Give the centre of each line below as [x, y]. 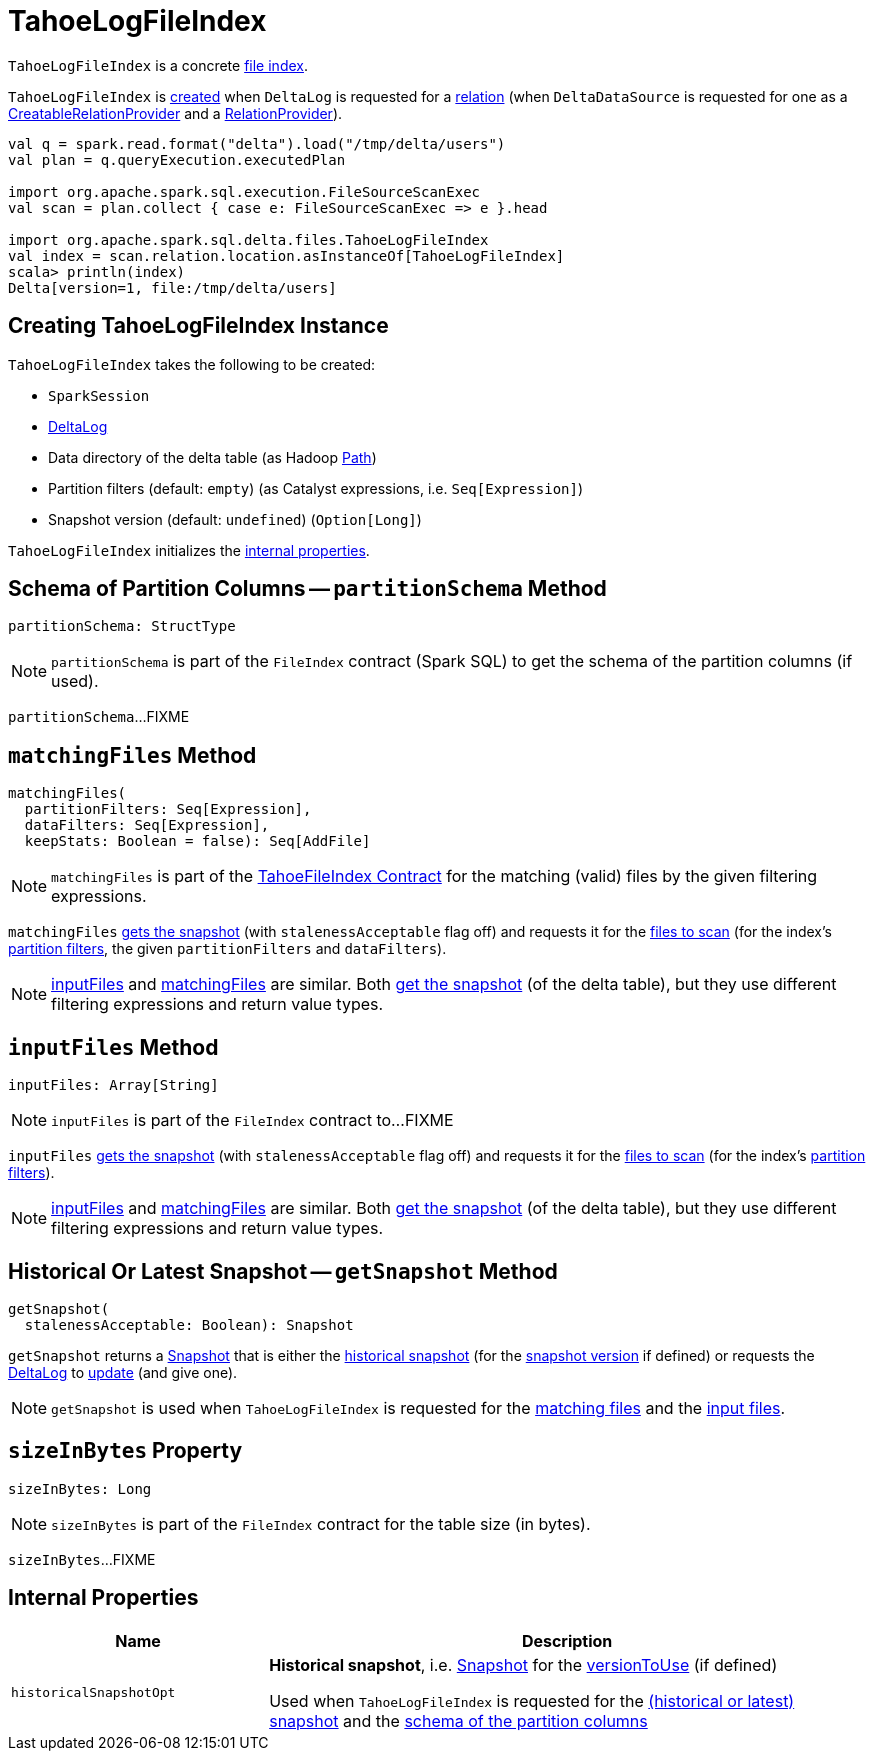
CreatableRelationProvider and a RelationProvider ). [175, 113]
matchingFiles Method [132, 755]
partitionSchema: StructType [122, 626]
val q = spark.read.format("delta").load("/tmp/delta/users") [257, 143]
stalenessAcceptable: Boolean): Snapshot [189, 1324]
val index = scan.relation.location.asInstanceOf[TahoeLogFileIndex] [286, 255]
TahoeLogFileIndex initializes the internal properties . [189, 550]
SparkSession [99, 395]
